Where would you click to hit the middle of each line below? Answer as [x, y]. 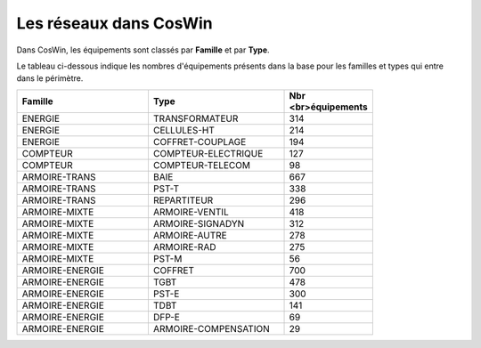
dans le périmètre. [50, 78]
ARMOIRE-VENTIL [191, 212]
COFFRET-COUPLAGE [200, 142]
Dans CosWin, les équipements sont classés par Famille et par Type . [143, 50]
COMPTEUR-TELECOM [202, 165]
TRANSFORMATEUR [196, 118]
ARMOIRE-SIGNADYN [199, 223]
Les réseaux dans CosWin [114, 23]
